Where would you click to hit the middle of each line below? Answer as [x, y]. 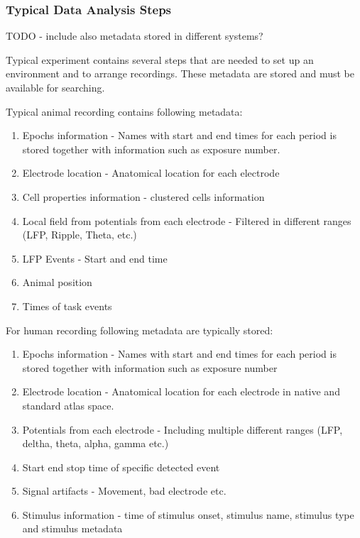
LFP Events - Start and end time [95, 258]
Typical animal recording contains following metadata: [124, 111]
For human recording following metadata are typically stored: [140, 330]
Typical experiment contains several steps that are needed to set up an [160, 59]
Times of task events [67, 306]
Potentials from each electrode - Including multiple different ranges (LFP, [182, 429]
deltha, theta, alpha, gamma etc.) [96, 443]
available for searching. [55, 87]
